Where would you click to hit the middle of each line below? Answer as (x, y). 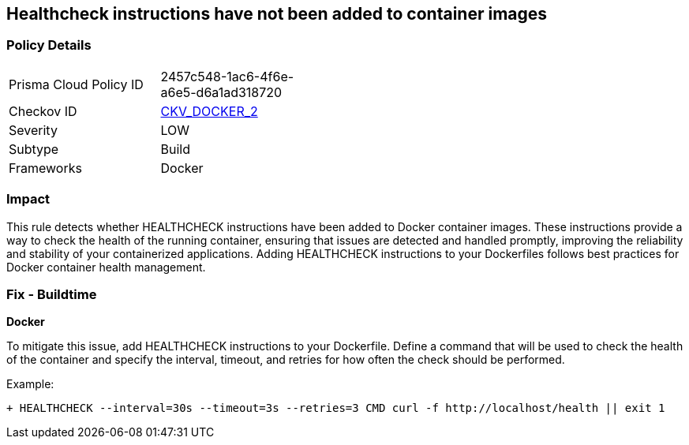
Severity (33, 130)
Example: (30, 384)
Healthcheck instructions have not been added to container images (277, 14)
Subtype (34, 149)
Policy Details (49, 45)
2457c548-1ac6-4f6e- (227, 76)
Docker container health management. (106, 267)
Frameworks (45, 168)
